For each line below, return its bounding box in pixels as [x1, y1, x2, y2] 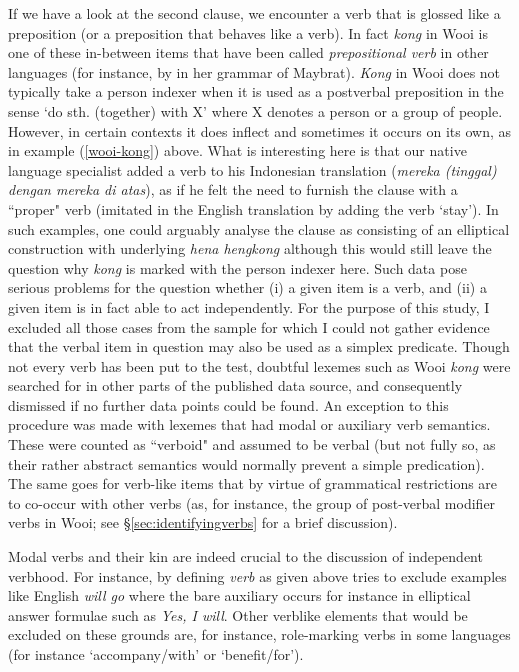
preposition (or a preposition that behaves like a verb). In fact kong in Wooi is [8, 22, 488, 43]
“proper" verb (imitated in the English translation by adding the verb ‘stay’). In [8, 198, 499, 219]
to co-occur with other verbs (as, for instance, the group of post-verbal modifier [8, 492, 496, 513]
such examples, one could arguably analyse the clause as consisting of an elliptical [8, 218, 510, 239]
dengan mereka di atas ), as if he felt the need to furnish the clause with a [8, 179, 458, 200]
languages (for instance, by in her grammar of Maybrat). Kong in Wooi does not [8, 61, 501, 82]
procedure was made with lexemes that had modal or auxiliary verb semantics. [8, 414, 491, 435]
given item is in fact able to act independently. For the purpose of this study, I [8, 296, 490, 317]
